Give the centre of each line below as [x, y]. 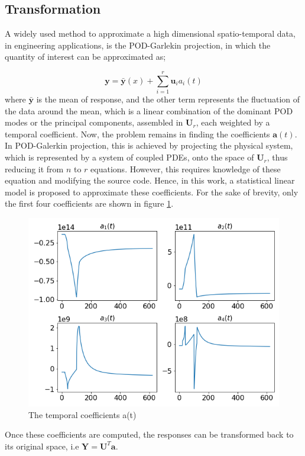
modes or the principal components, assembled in [94, 122]
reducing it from [34, 168]
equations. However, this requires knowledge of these [186, 168]
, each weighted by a [233, 122]
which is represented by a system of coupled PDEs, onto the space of [129, 157]
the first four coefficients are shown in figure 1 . [89, 203]
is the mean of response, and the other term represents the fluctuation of [168, 99]
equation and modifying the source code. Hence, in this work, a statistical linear [150, 180]
